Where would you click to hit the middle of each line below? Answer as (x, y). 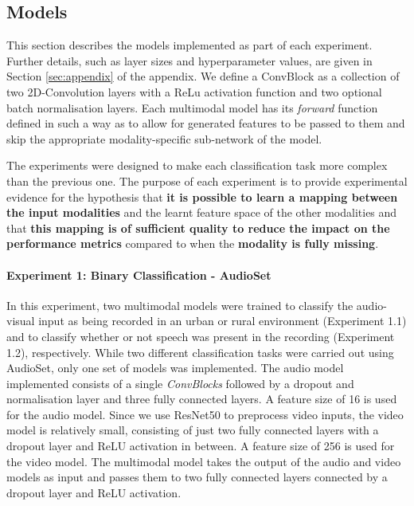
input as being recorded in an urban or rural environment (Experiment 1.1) (223, 321)
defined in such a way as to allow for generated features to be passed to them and (206, 123)
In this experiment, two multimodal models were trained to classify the (180, 305)
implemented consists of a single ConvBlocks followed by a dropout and (180, 383)
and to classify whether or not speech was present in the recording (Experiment (201, 336)
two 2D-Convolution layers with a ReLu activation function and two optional (194, 91)
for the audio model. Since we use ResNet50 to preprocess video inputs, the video (205, 414)
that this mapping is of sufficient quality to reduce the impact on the (198, 228)
